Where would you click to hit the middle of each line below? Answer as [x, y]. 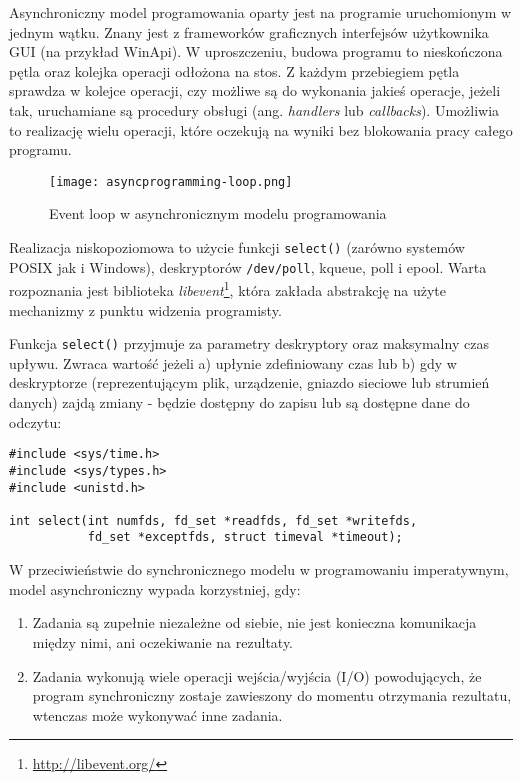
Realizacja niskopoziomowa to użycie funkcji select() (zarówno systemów [237, 247]
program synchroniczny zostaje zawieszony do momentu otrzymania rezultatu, [272, 695]
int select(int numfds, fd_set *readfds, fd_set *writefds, [213, 520]
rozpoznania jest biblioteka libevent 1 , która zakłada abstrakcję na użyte [228, 288]
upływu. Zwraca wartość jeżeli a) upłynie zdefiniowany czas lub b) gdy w [233, 362]
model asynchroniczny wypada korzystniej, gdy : [155, 588]
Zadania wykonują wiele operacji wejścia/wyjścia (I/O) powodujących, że [257, 675]
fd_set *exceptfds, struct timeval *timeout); [245, 537]
